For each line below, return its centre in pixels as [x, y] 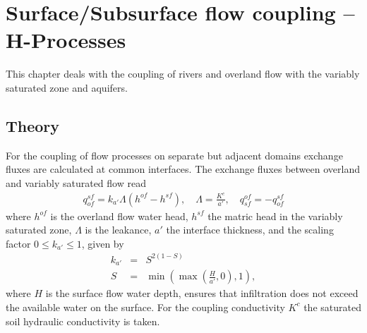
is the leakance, [118, 230]
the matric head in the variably [275, 216]
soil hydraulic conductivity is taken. [83, 321]
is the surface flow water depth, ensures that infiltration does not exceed [202, 293]
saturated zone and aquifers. [67, 87]
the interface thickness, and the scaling [250, 230]
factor [18, 243]
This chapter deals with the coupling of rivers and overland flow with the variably [183, 74]
